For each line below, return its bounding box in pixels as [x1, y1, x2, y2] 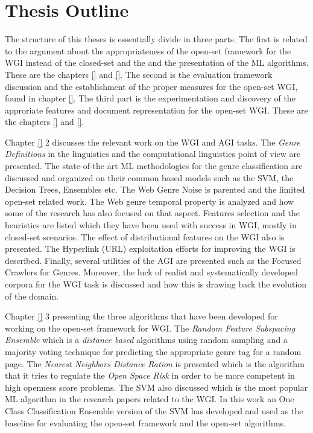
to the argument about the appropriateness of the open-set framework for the [5, 44, 291, 57]
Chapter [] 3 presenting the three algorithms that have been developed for [5, 310, 278, 322]
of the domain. [5, 289, 59, 302]
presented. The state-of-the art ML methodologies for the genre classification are [5, 159, 303, 172]
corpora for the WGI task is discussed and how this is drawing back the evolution [5, 278, 307, 290]
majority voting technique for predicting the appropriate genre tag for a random [5, 345, 302, 358]
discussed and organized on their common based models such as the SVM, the [5, 171, 294, 184]
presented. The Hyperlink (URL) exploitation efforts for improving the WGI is [5, 242, 296, 255]
